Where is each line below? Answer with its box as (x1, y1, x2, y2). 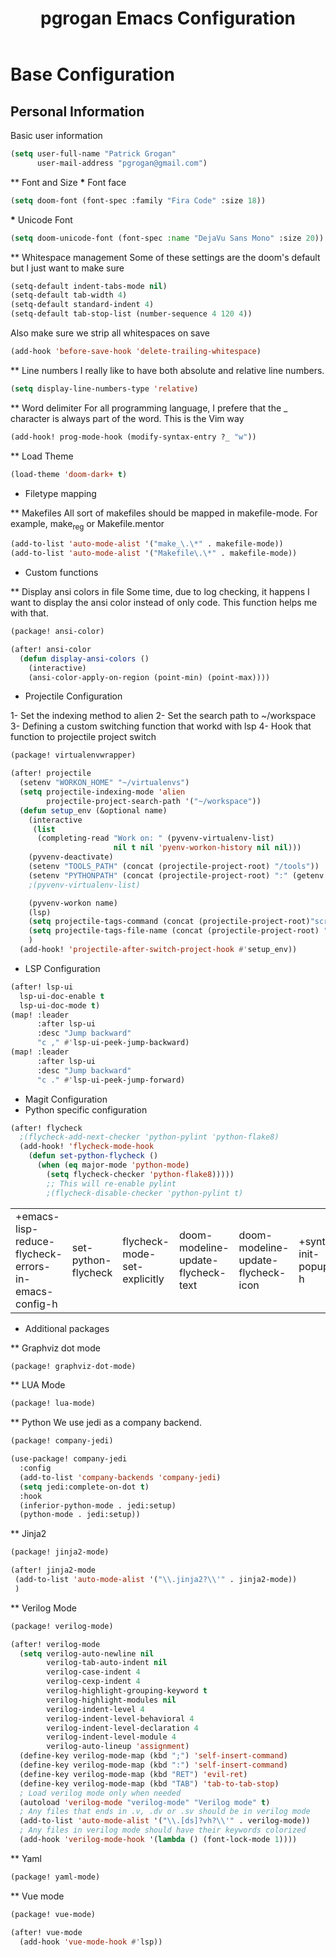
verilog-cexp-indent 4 (46, 1677, 141, 1687)
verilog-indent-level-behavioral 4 (46, 1713, 195, 1724)
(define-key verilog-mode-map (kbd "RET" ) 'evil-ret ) (19, 1769, 248, 1779)
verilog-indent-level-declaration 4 (46, 1723, 199, 1733)
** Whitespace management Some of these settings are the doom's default (10, 251, 321, 263)
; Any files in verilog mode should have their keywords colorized (19, 1825, 307, 1836)
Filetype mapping (24, 487, 97, 499)
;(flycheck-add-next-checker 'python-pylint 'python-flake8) (19, 1132, 280, 1142)
